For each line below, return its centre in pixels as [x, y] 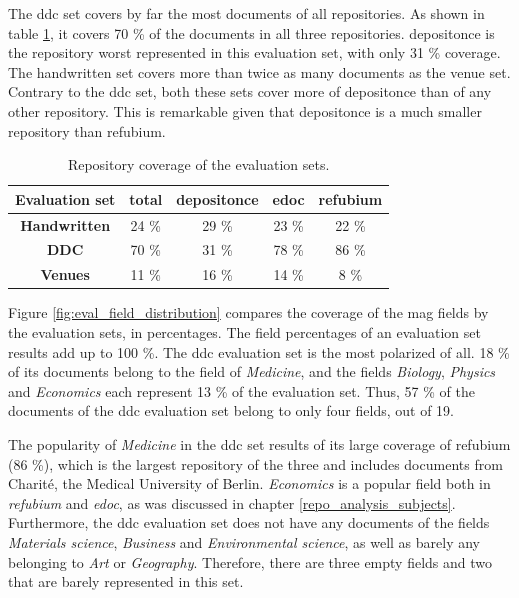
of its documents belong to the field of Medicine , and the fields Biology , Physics [252, 371]
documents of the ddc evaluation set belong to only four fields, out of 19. [231, 410]
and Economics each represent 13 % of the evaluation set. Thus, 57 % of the [241, 390]
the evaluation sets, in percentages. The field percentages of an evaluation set [244, 331]
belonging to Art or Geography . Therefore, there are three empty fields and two [250, 561]
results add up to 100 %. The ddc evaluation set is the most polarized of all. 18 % [259, 351]
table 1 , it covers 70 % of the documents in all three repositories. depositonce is [251, 32]
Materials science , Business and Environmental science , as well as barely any [244, 541]
